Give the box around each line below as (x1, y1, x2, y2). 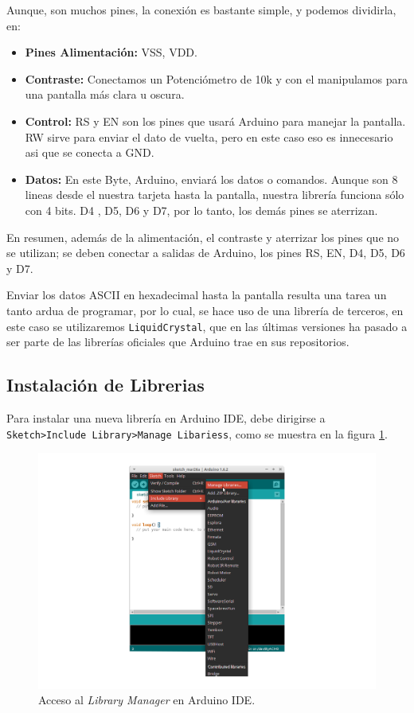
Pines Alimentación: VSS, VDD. (25, 44, 197, 60)
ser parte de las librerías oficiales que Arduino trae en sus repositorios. (6, 333, 350, 350)
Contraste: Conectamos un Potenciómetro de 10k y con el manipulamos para (25, 70, 408, 87)
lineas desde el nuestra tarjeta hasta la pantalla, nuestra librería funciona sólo (25, 186, 404, 203)
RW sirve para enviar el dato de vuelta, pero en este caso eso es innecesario (25, 128, 393, 145)
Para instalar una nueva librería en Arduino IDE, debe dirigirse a (6, 409, 326, 426)
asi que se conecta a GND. (25, 144, 154, 161)
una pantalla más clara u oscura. (25, 86, 185, 103)
